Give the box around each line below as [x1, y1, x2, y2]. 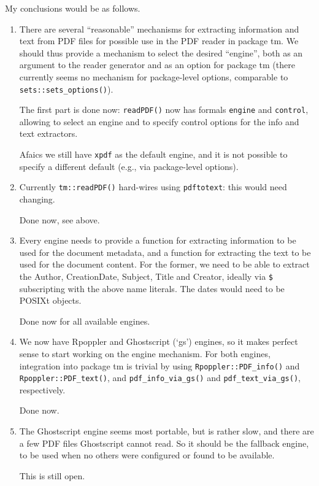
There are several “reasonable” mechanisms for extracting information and [19, 22, 299, 35]
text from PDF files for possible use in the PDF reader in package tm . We [19, 34, 299, 47]
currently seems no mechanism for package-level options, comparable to [19, 70, 288, 83]
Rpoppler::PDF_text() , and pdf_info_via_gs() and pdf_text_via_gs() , [19, 371, 301, 384]
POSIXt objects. [19, 294, 82, 307]
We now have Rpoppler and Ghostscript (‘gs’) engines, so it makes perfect [19, 335, 298, 348]
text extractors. [19, 127, 78, 140]
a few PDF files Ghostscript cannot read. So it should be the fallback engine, [19, 436, 309, 449]
